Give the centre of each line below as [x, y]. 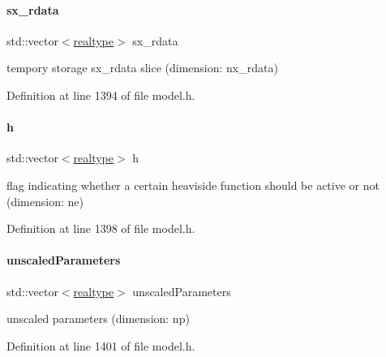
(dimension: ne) [45, 201]
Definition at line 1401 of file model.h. [101, 345]
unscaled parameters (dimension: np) [98, 318]
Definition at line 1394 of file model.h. [101, 95]
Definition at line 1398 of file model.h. [101, 228]
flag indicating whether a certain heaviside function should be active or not [193, 185]
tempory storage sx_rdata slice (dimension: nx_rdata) [142, 68]
